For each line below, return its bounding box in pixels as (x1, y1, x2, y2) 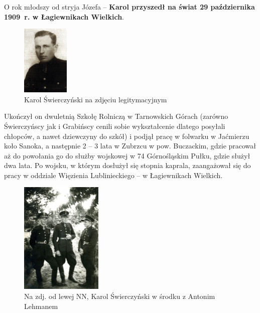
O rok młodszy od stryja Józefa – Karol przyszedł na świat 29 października (4, 2, 255, 12)
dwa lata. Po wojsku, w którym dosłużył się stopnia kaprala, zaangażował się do (4, 160, 251, 171)
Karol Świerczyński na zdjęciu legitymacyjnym (24, 94, 167, 104)
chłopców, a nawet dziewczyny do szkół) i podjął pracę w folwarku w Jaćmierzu (4, 130, 249, 141)
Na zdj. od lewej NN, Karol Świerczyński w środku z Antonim (24, 290, 215, 301)
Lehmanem (24, 300, 58, 311)
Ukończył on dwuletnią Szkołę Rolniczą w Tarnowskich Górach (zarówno (4, 111, 228, 121)
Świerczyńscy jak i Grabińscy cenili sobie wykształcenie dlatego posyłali (4, 120, 225, 131)
